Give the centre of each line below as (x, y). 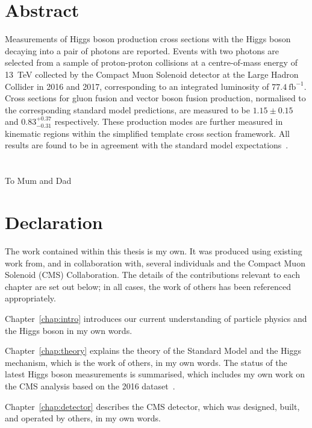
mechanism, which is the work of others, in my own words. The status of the (146, 362)
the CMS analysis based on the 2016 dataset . (90, 386)
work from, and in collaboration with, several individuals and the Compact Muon (155, 263)
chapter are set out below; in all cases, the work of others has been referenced (148, 286)
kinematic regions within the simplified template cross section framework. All (148, 133)
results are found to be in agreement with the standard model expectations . (147, 145)
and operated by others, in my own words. (83, 418)
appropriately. (30, 298)
